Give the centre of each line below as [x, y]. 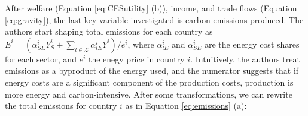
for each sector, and [41, 59]
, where [141, 44]
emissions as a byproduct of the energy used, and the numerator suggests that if [152, 70]
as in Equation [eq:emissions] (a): [186, 106]
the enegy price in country [136, 59]
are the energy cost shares [252, 44]
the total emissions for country [61, 106]
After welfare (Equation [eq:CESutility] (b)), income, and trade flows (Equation [151, 8]
